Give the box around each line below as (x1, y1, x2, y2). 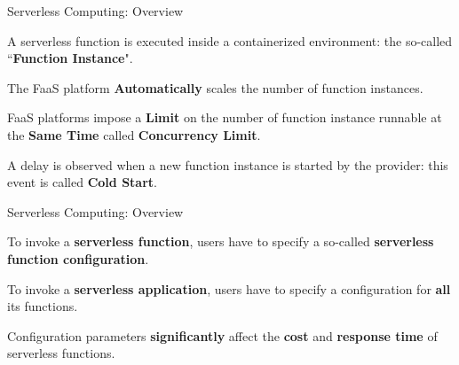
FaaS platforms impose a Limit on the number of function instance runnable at (7, 108, 442, 127)
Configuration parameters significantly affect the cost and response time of (7, 326, 438, 345)
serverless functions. (7, 344, 115, 362)
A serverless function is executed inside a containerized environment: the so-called (7, 31, 453, 50)
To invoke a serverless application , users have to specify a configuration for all (7, 279, 451, 298)
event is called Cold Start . (7, 173, 157, 191)
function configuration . (7, 249, 149, 268)
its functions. (7, 297, 78, 315)
